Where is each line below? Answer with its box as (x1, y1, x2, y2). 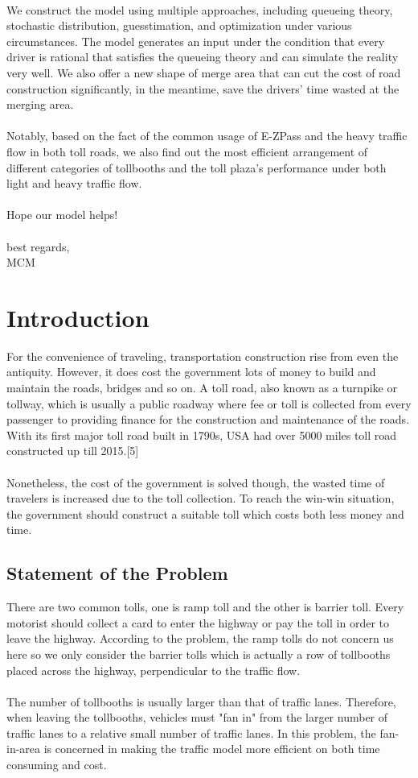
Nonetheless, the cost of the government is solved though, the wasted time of (6, 474, 385, 490)
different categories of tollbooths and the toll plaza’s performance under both (6, 159, 387, 176)
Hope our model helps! (6, 206, 118, 223)
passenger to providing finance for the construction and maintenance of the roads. (6, 411, 410, 428)
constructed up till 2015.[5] (6, 442, 139, 459)
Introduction (6, 300, 150, 333)
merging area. (6, 96, 74, 113)
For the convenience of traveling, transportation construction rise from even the (6, 347, 399, 364)
